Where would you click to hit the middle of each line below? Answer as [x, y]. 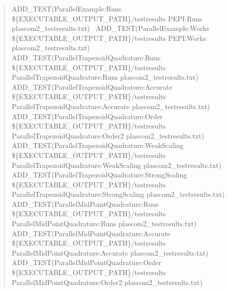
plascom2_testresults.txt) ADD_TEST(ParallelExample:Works [111, 28]
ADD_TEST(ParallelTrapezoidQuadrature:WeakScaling [98, 145]
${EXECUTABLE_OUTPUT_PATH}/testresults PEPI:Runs [107, 18]
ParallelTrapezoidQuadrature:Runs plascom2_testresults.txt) [105, 77]
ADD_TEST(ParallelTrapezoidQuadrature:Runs [86, 57]
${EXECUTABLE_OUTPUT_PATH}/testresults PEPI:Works [109, 38]
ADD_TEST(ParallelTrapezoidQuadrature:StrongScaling [99, 175]
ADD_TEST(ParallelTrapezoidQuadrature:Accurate [92, 86]
